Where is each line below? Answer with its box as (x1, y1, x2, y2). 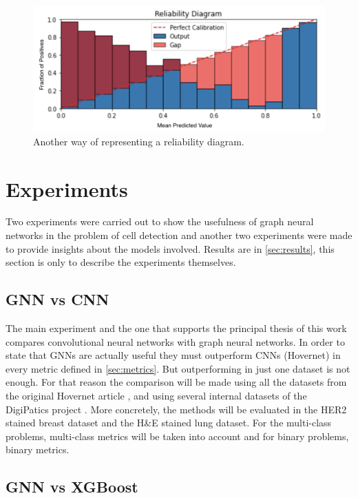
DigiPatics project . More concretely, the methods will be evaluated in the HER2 (6, 402, 347, 416)
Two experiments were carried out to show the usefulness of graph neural (6, 214, 314, 229)
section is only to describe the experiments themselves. (6, 255, 236, 269)
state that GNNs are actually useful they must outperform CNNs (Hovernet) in (6, 348, 341, 362)
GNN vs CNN (6, 289, 109, 310)
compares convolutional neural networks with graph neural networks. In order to (6, 334, 345, 349)
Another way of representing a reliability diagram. (33, 134, 244, 148)
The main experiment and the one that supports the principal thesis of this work (6, 321, 347, 335)
